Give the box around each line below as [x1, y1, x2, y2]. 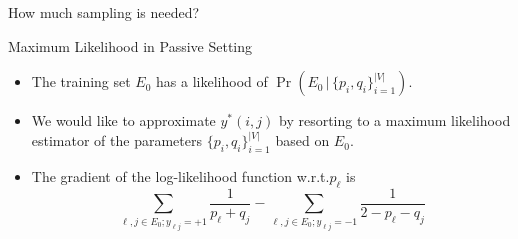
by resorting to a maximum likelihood [279, 110, 511, 131]
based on [275, 130, 330, 151]
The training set [31, 71, 131, 92]
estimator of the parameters [31, 130, 202, 151]
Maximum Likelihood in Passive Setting [8, 35, 253, 56]
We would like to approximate [31, 110, 216, 131]
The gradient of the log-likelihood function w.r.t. [31, 166, 330, 187]
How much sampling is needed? [8, 2, 200, 22]
